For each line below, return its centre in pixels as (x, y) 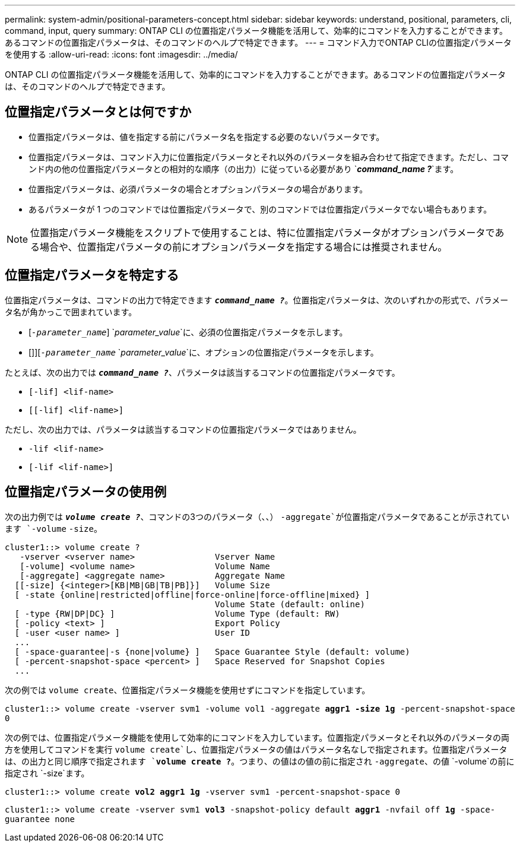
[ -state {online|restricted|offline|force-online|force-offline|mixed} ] (192, 594)
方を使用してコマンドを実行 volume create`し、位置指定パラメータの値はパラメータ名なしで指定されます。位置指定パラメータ (256, 749)
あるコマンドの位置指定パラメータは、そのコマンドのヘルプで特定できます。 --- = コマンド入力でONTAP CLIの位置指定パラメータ (258, 42)
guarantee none (40, 819)
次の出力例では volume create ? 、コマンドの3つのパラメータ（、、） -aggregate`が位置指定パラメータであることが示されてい (257, 516)
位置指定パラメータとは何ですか (98, 112)
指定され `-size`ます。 (47, 773)
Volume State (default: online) (290, 604)
